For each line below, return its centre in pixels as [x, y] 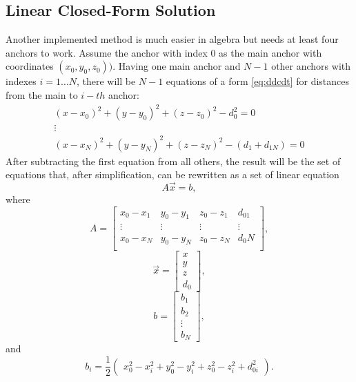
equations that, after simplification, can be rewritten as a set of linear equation [172, 174]
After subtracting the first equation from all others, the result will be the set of [173, 161]
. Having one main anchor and [177, 66]
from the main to [42, 94]
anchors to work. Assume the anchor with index [107, 52]
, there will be [106, 81]
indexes [21, 81]
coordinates [30, 66]
